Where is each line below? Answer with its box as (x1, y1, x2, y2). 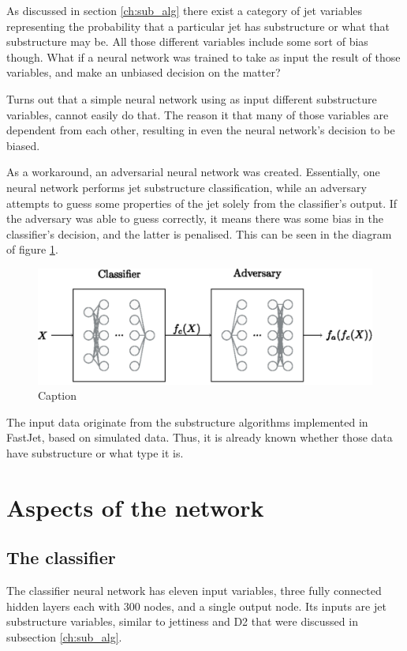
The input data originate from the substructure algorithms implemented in (6, 413, 368, 430)
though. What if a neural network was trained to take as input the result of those (6, 48, 401, 65)
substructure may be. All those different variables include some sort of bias (6, 33, 368, 50)
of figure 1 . (6, 241, 58, 258)
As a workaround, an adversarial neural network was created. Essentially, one (6, 164, 380, 180)
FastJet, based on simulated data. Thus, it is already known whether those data (6, 429, 393, 446)
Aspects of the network (6, 491, 264, 523)
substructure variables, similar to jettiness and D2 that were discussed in (6, 613, 358, 630)
